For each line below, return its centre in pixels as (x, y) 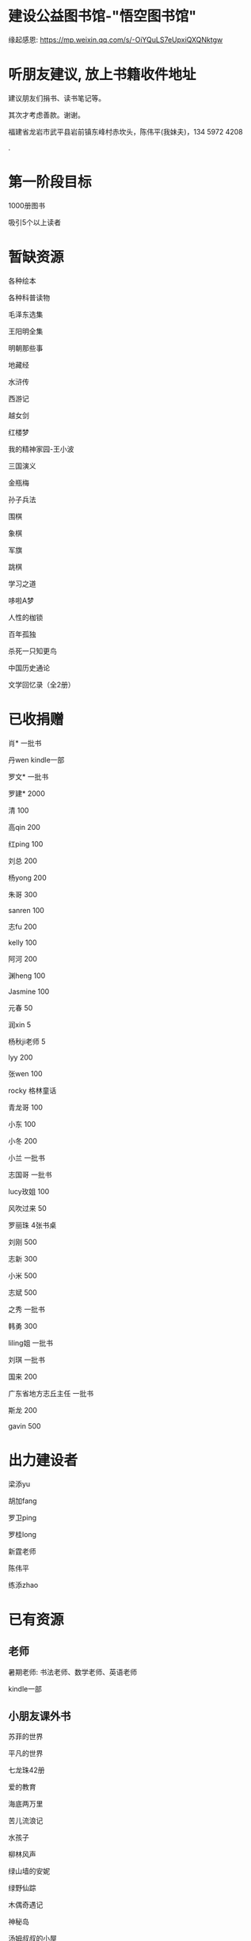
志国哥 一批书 (30, 1174)
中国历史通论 (29, 668)
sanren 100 (27, 910)
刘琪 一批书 (27, 1360)
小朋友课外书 (40, 1716)
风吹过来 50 (28, 1208)
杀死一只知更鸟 (32, 651)
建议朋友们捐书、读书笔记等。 (57, 98)
